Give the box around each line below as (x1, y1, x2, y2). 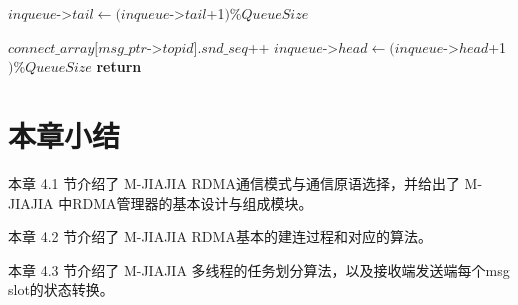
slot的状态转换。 (8, 279, 114, 300)
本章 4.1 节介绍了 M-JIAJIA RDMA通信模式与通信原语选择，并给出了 (8, 172, 460, 193)
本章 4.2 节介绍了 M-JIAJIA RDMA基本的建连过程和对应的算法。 (8, 226, 432, 247)
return (96, 56, 142, 77)
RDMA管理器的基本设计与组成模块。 (72, 192, 313, 213)
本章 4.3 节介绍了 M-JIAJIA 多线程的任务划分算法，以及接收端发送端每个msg (8, 259, 510, 280)
